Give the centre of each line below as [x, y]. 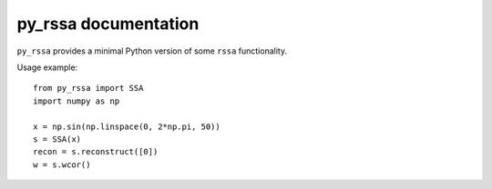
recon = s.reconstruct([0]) [96, 152]
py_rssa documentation [108, 24]
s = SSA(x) [57, 139]
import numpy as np [77, 101]
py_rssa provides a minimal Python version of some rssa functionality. [152, 51]
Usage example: [47, 67]
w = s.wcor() [62, 164]
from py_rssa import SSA [88, 88]
